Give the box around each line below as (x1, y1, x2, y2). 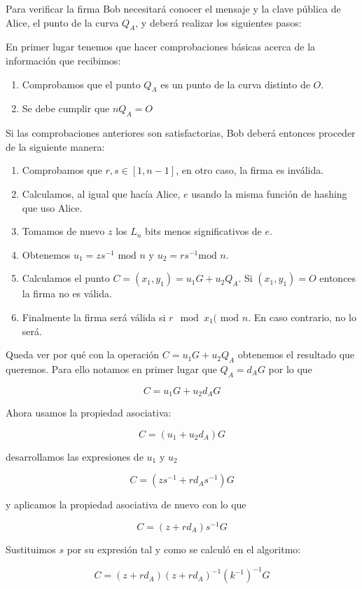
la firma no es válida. (22, 286, 112, 301)
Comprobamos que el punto (22, 76, 141, 91)
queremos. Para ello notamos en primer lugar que (6, 361, 217, 376)
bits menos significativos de (145, 224, 262, 238)
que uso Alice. (22, 200, 83, 215)
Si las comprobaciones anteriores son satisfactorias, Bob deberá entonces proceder (6, 126, 356, 140)
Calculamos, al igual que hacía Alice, (22, 186, 181, 201)
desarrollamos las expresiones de (6, 449, 144, 463)
